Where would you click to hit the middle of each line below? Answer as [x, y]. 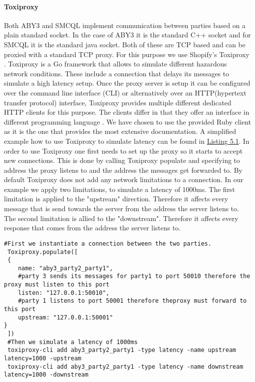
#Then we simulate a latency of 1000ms [73, 342]
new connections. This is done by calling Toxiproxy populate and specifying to [122, 160]
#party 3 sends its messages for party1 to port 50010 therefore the [134, 276]
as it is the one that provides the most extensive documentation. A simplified [120, 131]
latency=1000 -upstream [43, 359]
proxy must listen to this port [57, 285]
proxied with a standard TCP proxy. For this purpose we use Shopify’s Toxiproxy [127, 54]
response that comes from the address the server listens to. [92, 228]
